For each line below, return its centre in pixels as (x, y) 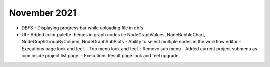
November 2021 (43, 13)
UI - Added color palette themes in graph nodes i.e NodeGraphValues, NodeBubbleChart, (114, 34)
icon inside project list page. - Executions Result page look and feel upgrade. (101, 56)
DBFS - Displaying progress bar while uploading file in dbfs (82, 28)
